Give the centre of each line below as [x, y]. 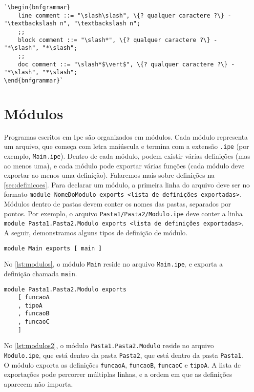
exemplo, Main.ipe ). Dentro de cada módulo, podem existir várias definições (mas [127, 155]
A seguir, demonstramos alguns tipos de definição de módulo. [96, 232]
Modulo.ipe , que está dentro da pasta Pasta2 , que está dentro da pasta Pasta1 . [124, 355]
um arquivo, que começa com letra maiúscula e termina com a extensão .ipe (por [127, 146]
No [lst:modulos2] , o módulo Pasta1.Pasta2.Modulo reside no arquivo [109, 345]
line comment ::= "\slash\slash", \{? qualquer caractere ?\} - [125, 15]
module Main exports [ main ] [53, 248]
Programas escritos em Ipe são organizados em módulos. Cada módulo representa [126, 136]
